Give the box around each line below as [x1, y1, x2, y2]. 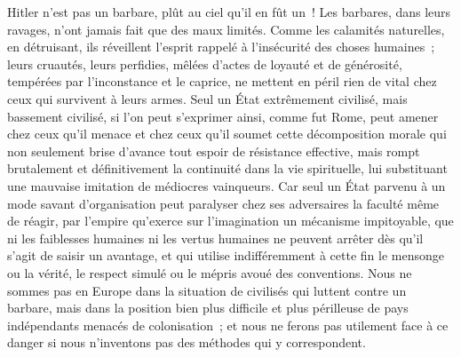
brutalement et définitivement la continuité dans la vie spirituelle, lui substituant [7, 159, 448, 178]
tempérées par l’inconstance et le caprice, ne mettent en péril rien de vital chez [7, 72, 437, 91]
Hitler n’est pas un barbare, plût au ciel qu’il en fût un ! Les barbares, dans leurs [7, 3, 451, 20]
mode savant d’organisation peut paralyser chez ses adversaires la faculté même [7, 194, 440, 212]
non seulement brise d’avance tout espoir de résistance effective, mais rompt [7, 141, 420, 160]
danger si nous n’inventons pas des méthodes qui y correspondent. [7, 333, 366, 352]
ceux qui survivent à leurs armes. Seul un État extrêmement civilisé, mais [7, 89, 408, 107]
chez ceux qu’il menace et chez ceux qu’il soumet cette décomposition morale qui [7, 124, 447, 143]
